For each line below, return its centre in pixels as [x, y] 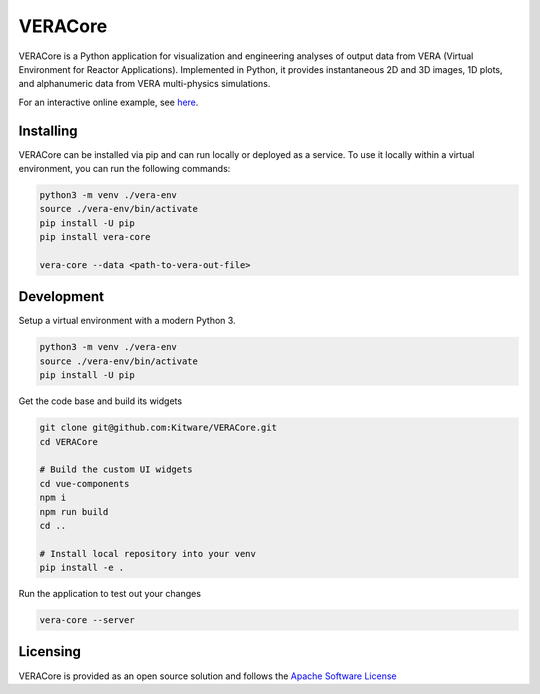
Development [61, 296]
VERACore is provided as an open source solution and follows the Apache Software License [207, 676]
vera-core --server [87, 620]
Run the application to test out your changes [110, 594]
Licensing [50, 651]
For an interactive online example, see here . [108, 102]
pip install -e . [82, 568]
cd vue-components [84, 483]
